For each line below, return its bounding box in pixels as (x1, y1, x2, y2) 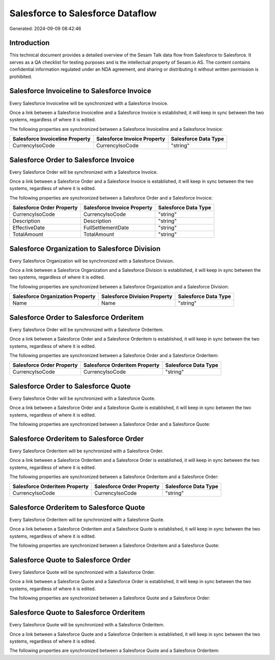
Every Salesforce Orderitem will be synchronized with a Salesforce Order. (9, 448, 164, 454)
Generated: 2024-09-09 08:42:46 (9, 25, 81, 32)
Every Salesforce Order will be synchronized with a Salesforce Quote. (9, 395, 156, 401)
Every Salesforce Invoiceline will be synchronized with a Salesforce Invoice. (9, 100, 169, 106)
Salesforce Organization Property (12, 293, 96, 300)
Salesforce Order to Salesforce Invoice (9, 155, 135, 164)
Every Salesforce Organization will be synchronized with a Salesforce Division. (9, 258, 174, 264)
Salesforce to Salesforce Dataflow (9, 8, 157, 19)
